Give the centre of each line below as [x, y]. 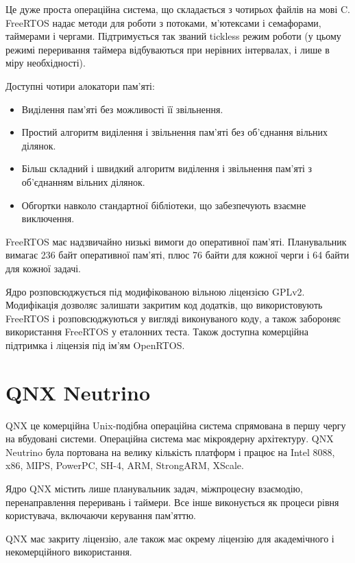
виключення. [48, 218]
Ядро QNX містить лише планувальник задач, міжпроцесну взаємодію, [154, 488]
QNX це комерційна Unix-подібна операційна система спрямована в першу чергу [176, 425]
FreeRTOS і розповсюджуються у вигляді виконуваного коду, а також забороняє [173, 318]
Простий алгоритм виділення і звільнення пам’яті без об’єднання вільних [175, 132]
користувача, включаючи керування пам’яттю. [101, 515]
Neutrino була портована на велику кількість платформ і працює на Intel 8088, [170, 452]
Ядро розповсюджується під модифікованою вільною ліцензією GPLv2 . [155, 291]
